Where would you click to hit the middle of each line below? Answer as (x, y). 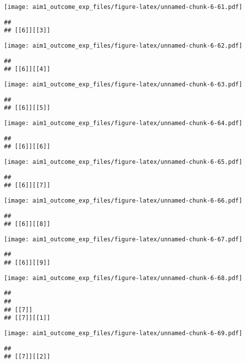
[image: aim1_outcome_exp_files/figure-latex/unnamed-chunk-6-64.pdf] (123, 123)
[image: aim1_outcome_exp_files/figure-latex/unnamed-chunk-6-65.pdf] (123, 162)
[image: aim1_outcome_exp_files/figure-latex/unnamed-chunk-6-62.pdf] (123, 45)
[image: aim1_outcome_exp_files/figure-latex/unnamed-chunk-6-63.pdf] (123, 84)
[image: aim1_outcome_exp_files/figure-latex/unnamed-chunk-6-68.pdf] (123, 278)
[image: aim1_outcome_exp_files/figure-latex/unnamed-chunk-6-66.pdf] (123, 200)
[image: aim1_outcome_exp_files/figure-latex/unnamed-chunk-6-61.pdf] (123, 7)
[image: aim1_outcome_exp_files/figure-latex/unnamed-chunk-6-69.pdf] (123, 333)
